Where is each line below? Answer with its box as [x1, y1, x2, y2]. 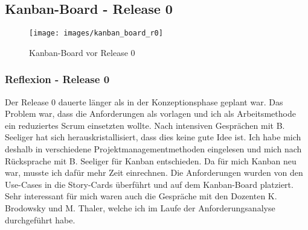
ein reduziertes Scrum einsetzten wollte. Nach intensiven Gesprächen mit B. [5, 119, 285, 131]
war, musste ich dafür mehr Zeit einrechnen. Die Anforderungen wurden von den [5, 166, 303, 179]
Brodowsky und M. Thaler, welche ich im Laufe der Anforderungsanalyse [5, 202, 275, 214]
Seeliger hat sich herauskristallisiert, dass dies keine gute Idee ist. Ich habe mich [5, 131, 301, 143]
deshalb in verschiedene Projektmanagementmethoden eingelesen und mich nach [5, 143, 302, 155]
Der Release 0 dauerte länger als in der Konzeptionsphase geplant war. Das [5, 95, 283, 108]
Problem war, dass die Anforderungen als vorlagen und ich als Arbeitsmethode [5, 107, 296, 120]
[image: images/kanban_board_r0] [29, 29, 163, 38]
